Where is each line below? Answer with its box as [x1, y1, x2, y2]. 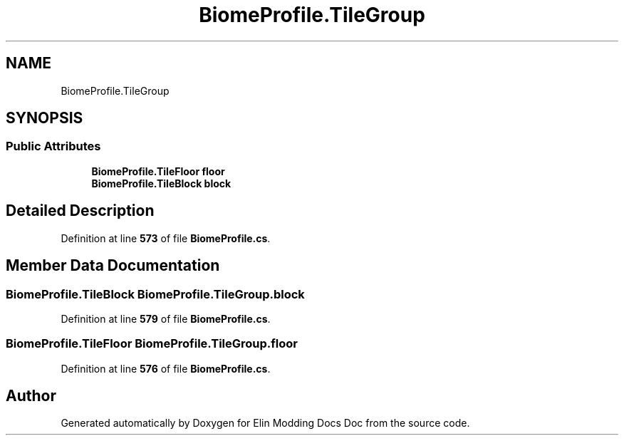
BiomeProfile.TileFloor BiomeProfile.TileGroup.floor [6, 336, 298, 351]
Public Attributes [6, 139, 101, 154]
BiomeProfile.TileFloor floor [91, 165, 225, 177]
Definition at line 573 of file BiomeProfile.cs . [61, 232, 271, 244]
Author [6, 387, 56, 405]
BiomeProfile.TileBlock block [91, 177, 232, 190]
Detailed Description [6, 202, 155, 220]
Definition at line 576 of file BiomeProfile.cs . [61, 362, 271, 375]
